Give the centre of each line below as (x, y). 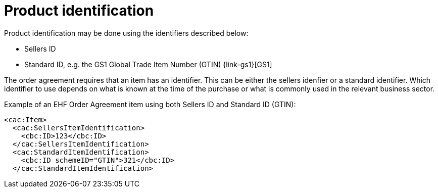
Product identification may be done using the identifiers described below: (126, 33)
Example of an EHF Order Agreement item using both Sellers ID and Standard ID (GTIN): (150, 104)
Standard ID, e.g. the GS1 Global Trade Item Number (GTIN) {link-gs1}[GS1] (148, 64)
